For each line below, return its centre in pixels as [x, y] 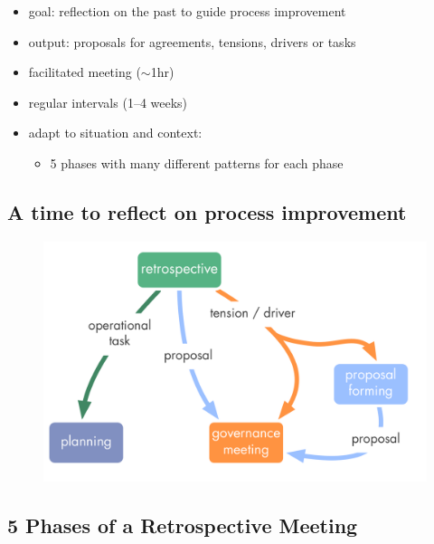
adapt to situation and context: [115, 133]
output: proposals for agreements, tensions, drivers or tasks [192, 41]
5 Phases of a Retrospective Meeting [183, 525]
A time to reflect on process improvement [207, 211]
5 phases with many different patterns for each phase [197, 162]
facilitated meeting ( [85, 72]
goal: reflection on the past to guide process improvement [187, 11]
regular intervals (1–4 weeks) [108, 102]
